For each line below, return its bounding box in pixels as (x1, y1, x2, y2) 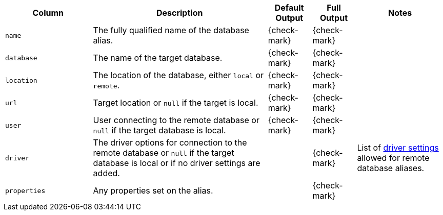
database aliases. (357, 163, 425, 173)
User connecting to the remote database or (93, 115, 259, 125)
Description (156, 8, 203, 18)
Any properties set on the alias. (93, 185, 213, 196)
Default (274, 3, 304, 13)
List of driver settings (357, 142, 439, 153)
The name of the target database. (93, 53, 223, 63)
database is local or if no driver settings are (93, 158, 260, 168)
